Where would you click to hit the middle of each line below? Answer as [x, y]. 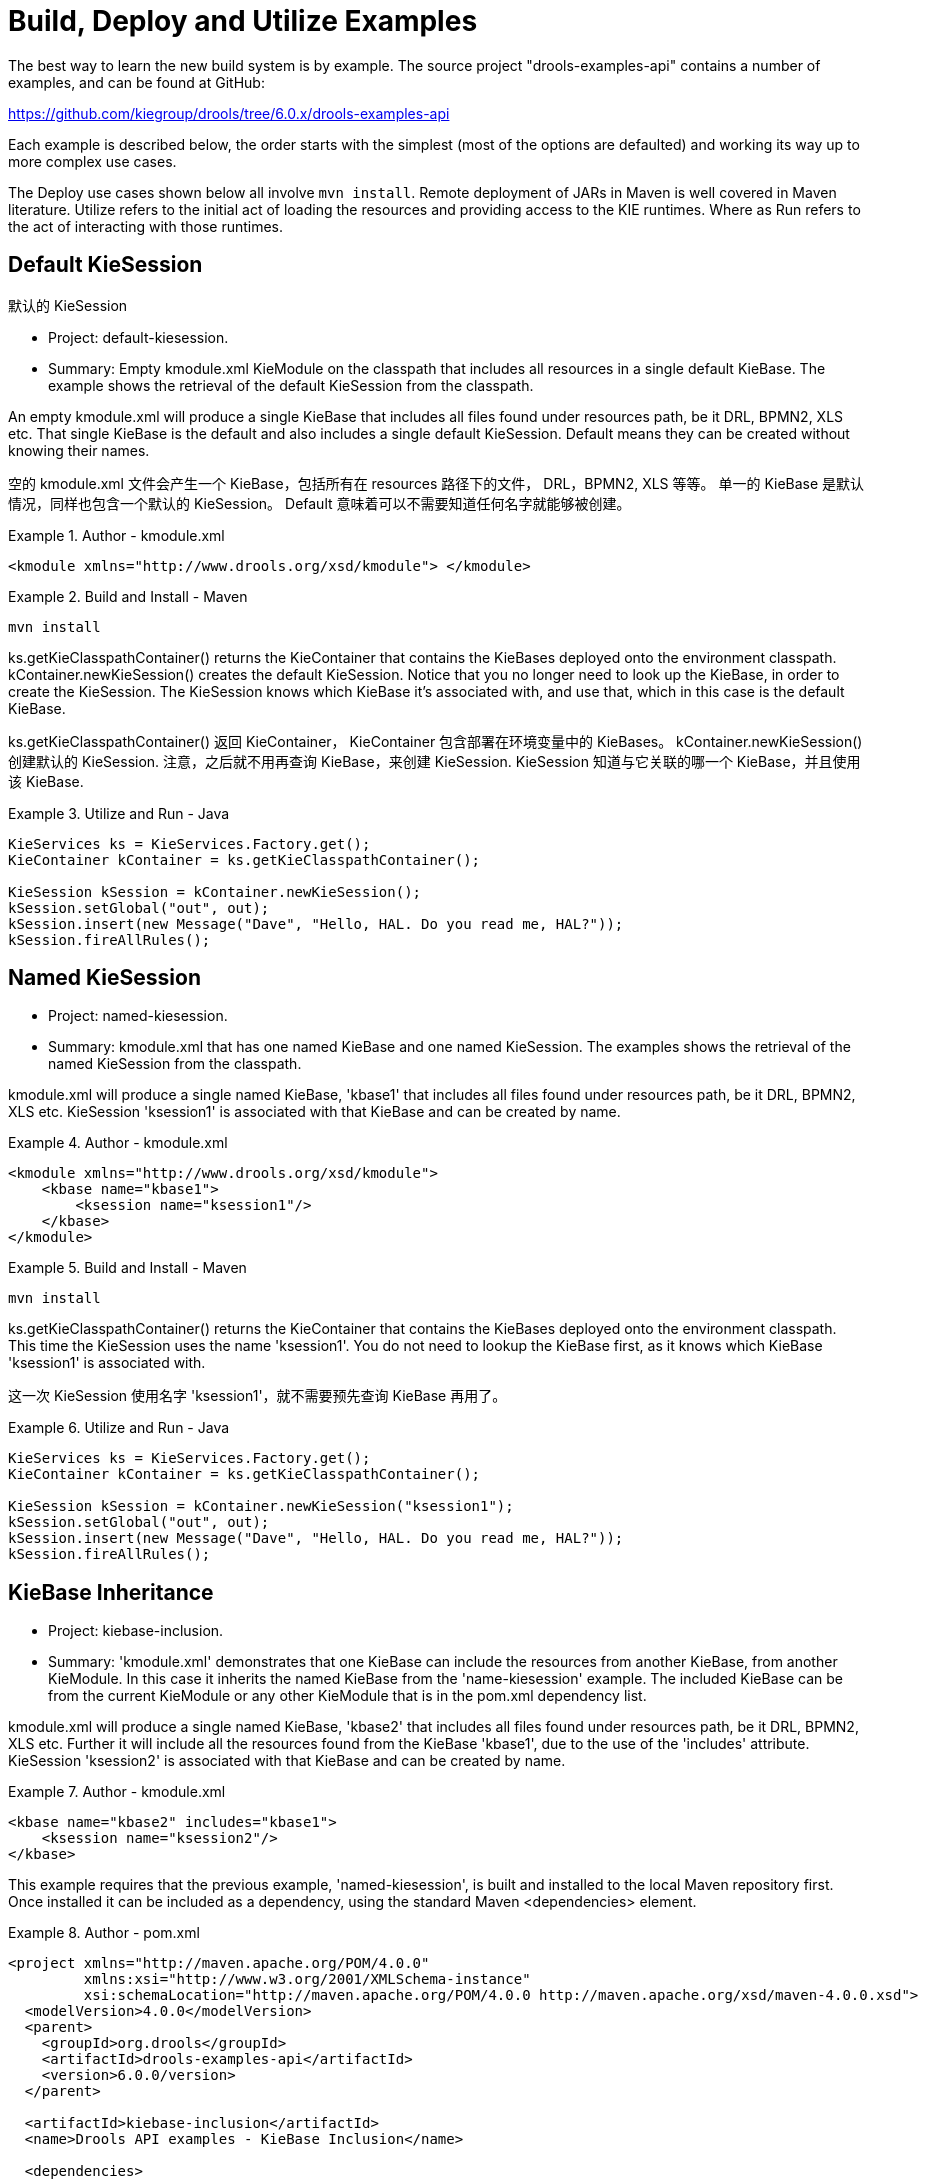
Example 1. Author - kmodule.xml [116, 535]
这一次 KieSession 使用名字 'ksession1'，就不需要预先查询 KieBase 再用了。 [257, 1396]
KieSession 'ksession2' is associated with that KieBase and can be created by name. [287, 1761]
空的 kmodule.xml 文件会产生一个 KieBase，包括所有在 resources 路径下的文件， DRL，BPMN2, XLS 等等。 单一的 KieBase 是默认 [436, 483]
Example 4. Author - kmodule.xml [118, 1143]
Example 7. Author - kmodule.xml [117, 1792]
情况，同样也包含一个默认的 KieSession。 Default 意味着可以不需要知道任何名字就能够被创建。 [319, 503]
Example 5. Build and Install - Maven [127, 1268]
